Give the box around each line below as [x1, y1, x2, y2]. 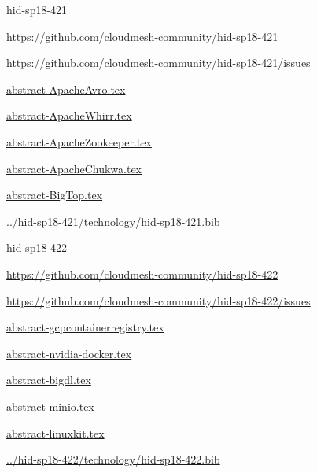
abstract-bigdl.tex [6, 371, 91, 388]
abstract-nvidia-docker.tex [6, 345, 132, 361]
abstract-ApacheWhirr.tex [6, 107, 132, 124]
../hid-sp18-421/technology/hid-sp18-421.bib [6, 212, 220, 229]
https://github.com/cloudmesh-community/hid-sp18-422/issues [6, 292, 311, 309]
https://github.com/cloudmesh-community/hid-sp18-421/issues [6, 54, 311, 71]
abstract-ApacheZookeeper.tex [6, 133, 152, 150]
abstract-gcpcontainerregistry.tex [6, 319, 164, 335]
